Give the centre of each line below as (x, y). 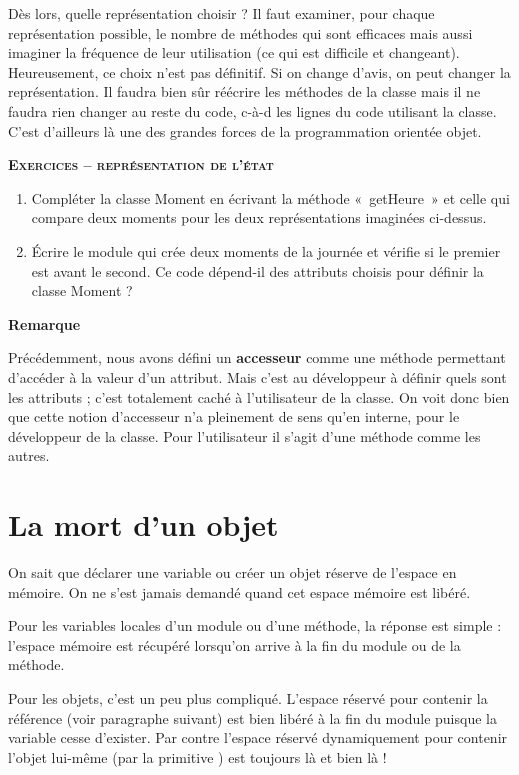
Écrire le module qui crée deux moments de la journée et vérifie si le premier (266, 250)
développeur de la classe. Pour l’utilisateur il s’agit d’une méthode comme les (244, 435)
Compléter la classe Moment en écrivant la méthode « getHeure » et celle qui (270, 197)
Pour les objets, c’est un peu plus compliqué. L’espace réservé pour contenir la (248, 697)
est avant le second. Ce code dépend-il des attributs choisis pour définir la (257, 270)
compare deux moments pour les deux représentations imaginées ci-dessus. (259, 217)
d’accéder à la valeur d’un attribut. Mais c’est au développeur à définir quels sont (257, 376)
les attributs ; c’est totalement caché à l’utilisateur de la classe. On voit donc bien (259, 396)
